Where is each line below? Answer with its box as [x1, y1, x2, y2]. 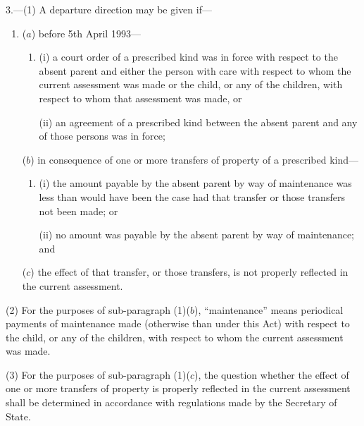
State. [6, 408, 31, 423]
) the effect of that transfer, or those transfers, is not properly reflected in [30, 264, 349, 279]
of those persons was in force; [39, 128, 165, 143]
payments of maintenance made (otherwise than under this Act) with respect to [6, 316, 350, 331]
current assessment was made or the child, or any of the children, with [39, 77, 343, 92]
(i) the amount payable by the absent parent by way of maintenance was [39, 176, 352, 190]
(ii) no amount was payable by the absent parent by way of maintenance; [39, 227, 354, 242]
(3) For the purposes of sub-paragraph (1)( [6, 367, 190, 382]
